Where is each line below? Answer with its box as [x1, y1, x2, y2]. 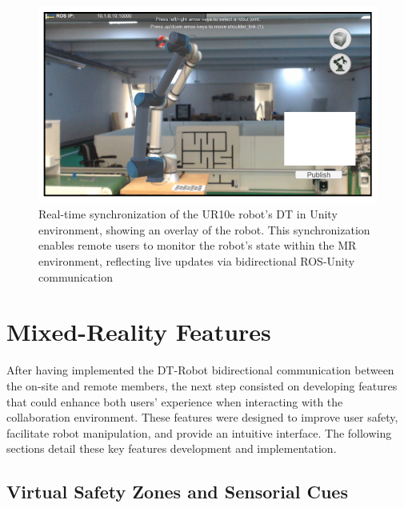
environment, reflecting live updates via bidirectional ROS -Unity [38, 253, 355, 270]
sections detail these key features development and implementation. [6, 440, 337, 457]
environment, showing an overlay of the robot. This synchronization [38, 221, 370, 238]
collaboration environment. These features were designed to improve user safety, [6, 409, 398, 426]
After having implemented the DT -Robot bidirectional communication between [6, 362, 394, 378]
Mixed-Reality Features [6, 315, 271, 348]
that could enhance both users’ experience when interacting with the [6, 393, 343, 410]
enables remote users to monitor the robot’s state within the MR [38, 237, 357, 254]
